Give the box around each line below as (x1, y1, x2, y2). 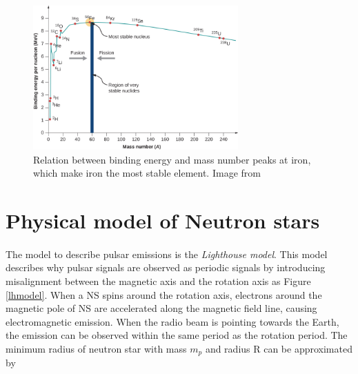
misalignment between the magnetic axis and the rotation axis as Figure (6, 273, 311, 288)
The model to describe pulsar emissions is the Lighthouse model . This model (6, 246, 328, 261)
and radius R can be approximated (205, 341, 352, 355)
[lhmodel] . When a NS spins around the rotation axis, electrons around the (6, 287, 322, 302)
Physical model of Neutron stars (6, 206, 320, 234)
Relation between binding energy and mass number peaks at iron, (33, 152, 311, 166)
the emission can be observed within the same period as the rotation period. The (6, 328, 348, 342)
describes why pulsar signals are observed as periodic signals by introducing (6, 260, 326, 275)
